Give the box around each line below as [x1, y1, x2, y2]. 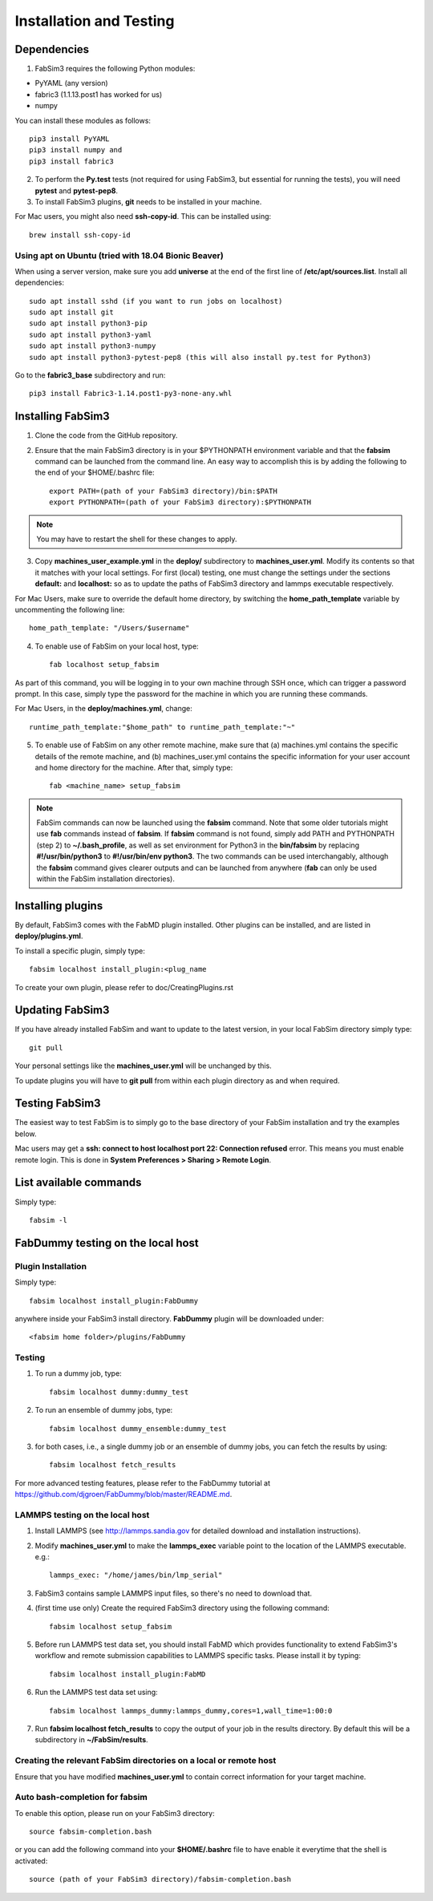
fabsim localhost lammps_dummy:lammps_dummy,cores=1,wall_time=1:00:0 [49, 1706, 333, 1715]
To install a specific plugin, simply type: [14, 946, 146, 956]
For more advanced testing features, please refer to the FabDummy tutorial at [14, 1478, 271, 1487]
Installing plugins [14, 899, 103, 912]
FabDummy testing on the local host [14, 1236, 200, 1250]
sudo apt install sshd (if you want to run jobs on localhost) [29, 297, 283, 305]
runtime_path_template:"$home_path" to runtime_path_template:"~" [29, 722, 296, 731]
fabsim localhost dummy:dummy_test [49, 1387, 189, 1397]
